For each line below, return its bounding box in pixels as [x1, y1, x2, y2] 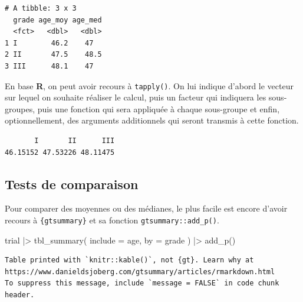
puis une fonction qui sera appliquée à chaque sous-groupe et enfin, [37, 102, 280, 115]
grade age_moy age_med [13, 15, 102, 24]
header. [5, 291, 35, 300]
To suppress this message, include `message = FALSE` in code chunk [5, 279, 279, 288]
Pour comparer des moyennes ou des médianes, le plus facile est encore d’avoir [5, 202, 288, 215]
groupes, [5, 102, 35, 115]
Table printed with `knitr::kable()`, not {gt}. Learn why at [5, 256, 254, 265]
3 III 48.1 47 [5, 61, 94, 70]
